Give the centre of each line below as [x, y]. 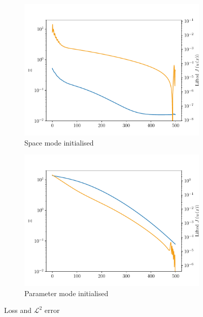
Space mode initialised [59, 142]
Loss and [18, 310]
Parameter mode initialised [66, 293]
